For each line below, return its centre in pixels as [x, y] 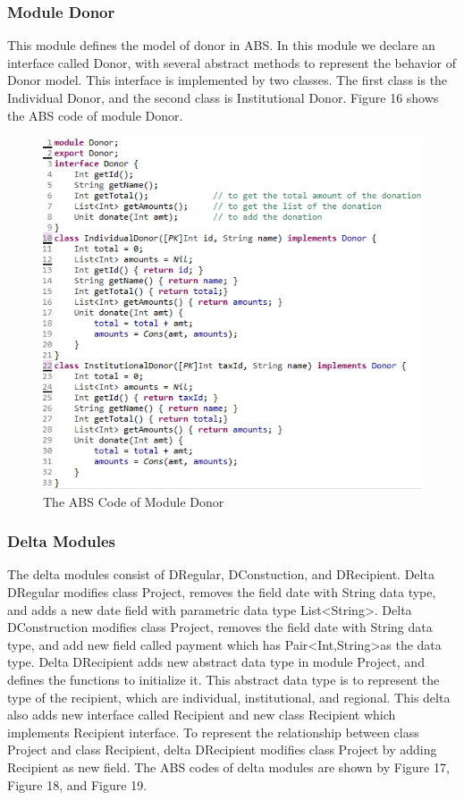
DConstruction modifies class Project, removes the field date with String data [220, 627]
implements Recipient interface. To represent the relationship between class [213, 732]
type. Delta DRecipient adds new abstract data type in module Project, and [216, 662]
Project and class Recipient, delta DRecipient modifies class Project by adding [222, 749]
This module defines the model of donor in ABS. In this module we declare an [221, 45]
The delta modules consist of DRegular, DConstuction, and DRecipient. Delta [221, 574]
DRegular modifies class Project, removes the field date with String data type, [222, 592]
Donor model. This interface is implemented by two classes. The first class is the [228, 80]
